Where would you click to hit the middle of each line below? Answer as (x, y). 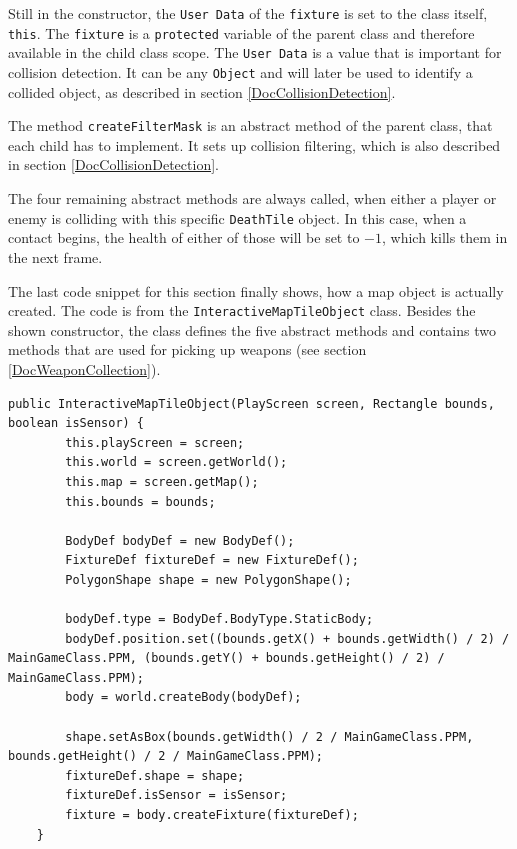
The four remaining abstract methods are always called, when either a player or (252, 198)
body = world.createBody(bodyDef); (183, 697)
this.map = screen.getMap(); (162, 481)
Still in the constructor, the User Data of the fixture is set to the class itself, (248, 13)
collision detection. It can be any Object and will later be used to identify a (240, 71)
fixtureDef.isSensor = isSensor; (176, 795)
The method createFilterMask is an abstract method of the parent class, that (250, 125)
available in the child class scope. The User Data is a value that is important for (255, 52)
